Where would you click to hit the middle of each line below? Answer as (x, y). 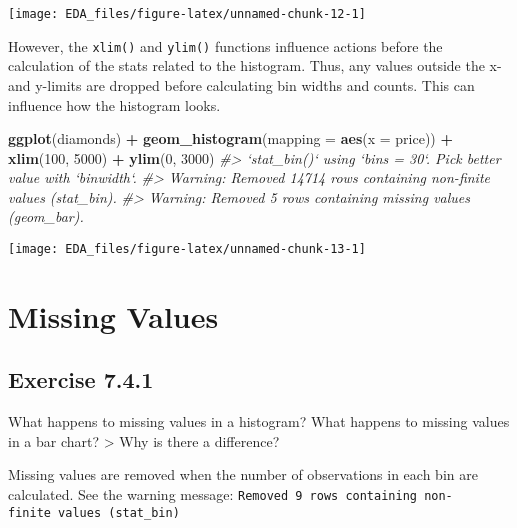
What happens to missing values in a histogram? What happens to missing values (259, 421)
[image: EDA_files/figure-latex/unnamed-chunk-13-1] (187, 249)
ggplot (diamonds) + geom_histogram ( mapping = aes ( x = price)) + (230, 138)
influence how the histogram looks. (114, 104)
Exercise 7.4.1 (81, 379)
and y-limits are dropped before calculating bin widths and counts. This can (241, 84)
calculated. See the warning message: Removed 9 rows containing (212, 494)
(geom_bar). (46, 216)
